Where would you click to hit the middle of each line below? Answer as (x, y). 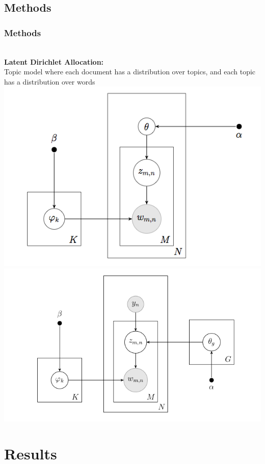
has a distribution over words (50, 81)
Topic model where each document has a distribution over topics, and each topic (130, 72)
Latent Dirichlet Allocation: (54, 61)
